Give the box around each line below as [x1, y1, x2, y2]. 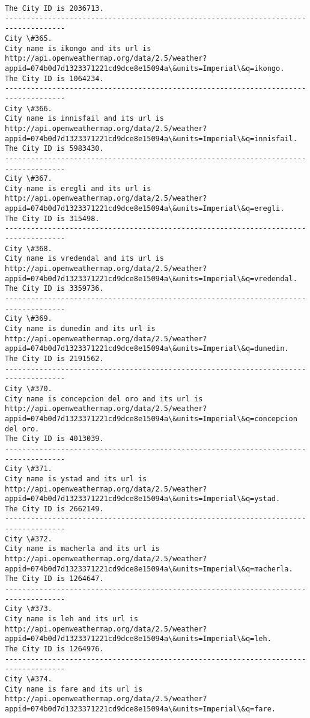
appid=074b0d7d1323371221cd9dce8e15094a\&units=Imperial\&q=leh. [5, 634, 272, 643]
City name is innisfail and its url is [5, 114, 164, 123]
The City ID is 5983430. [5, 144, 104, 153]
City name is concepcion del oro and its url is [5, 394, 203, 403]
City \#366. [5, 104, 52, 113]
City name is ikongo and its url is [5, 44, 151, 53]
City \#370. [5, 384, 52, 393]
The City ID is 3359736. [5, 284, 104, 293]
